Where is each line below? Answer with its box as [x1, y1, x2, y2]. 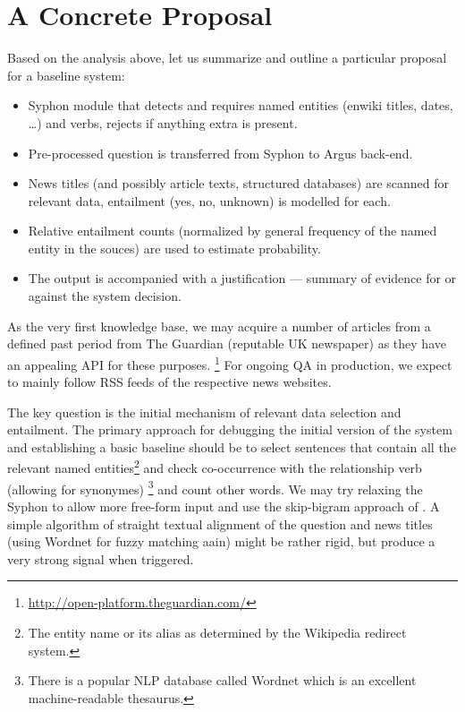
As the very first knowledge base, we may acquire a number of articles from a [7, 316, 431, 335]
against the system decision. [28, 287, 182, 305]
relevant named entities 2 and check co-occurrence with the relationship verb [7, 456, 422, 477]
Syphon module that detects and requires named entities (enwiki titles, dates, [28, 96, 453, 115]
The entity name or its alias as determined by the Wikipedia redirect [28, 622, 407, 641]
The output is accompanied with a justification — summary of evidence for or [28, 269, 457, 287]
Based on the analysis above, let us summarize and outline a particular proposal [7, 48, 447, 67]
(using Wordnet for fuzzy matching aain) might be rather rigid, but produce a [7, 532, 435, 551]
